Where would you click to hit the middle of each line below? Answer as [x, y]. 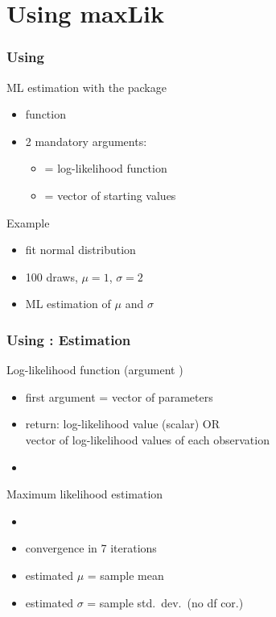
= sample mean [126, 575]
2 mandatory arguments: [86, 141]
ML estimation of [68, 304]
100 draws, [51, 276]
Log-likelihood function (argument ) [95, 370]
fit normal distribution [80, 250]
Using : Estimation [69, 339]
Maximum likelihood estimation [85, 494]
